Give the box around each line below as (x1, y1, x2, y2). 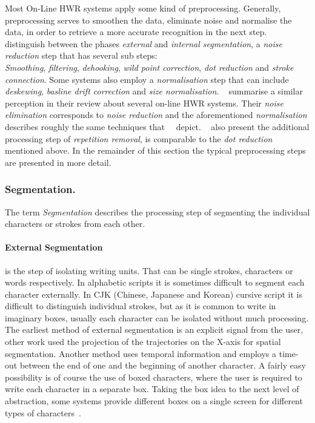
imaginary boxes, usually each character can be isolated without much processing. (5, 311, 309, 324)
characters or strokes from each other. (5, 217, 145, 230)
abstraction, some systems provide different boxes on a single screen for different (5, 395, 303, 407)
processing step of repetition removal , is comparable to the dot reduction (5, 132, 273, 145)
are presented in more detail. (5, 156, 111, 168)
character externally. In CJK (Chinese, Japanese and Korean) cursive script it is (5, 287, 302, 300)
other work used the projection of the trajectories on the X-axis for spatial (5, 335, 281, 348)
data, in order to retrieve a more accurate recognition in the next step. (5, 25, 267, 38)
